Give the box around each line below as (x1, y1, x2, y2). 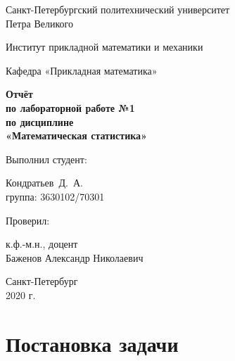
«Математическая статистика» (6, 128, 147, 143)
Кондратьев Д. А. (6, 175, 83, 190)
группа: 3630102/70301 (6, 189, 105, 203)
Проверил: (6, 213, 50, 227)
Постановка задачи (6, 329, 179, 357)
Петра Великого (6, 15, 74, 30)
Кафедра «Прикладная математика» (6, 63, 158, 77)
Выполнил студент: (6, 151, 87, 166)
